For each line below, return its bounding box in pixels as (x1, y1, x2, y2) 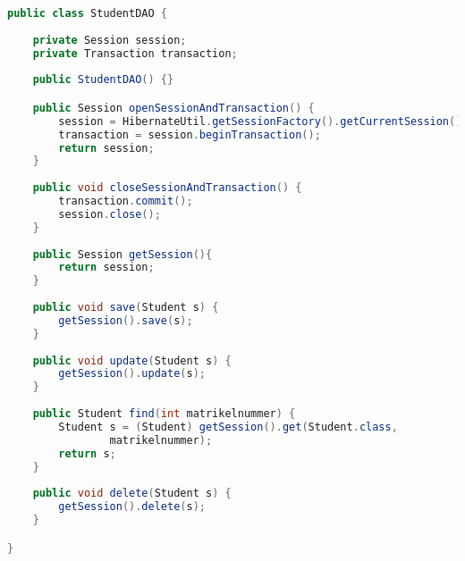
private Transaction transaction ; (32, 46, 238, 60)
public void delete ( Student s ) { (32, 487, 232, 500)
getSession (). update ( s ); (58, 367, 206, 381)
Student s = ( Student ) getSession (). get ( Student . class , (58, 420, 398, 433)
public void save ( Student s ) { (32, 301, 219, 314)
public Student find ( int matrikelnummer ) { (32, 407, 296, 421)
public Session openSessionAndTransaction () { (32, 101, 315, 114)
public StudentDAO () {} (32, 73, 174, 87)
